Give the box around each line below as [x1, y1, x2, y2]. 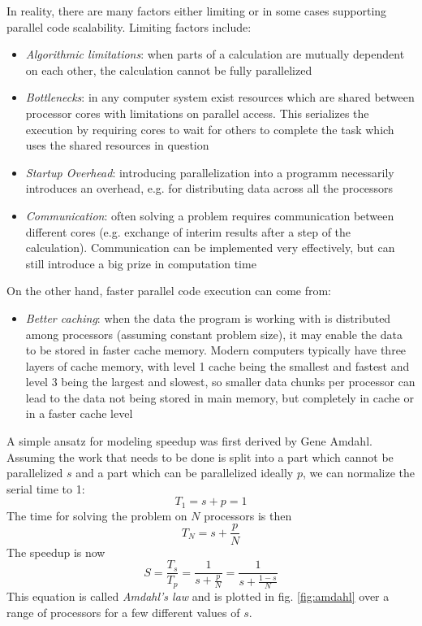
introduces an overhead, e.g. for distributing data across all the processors [25, 180, 394, 197]
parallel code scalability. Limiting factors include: [6, 18, 252, 35]
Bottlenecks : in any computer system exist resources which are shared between [25, 89, 415, 106]
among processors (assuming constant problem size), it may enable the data [25, 325, 403, 342]
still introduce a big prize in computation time [25, 254, 256, 272]
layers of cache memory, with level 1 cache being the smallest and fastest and [25, 357, 410, 374]
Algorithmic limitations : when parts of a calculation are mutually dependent [25, 46, 405, 63]
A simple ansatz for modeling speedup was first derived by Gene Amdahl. [6, 433, 372, 450]
